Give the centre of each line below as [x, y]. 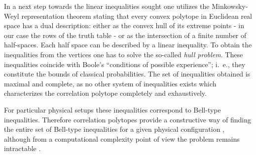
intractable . [22, 148]
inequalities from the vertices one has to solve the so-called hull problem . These [124, 54]
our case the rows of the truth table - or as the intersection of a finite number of [125, 35]
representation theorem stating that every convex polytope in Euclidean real [137, 16]
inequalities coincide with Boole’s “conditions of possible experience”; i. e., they [125, 64]
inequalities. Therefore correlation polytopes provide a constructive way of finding [128, 119]
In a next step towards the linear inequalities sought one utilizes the [107, 6]
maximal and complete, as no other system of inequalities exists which [110, 83]
